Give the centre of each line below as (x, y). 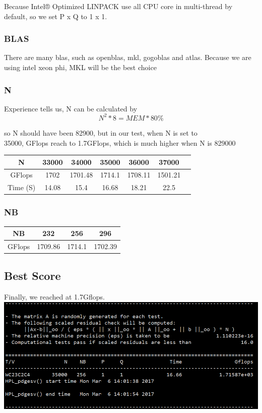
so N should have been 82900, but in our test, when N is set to (101, 132)
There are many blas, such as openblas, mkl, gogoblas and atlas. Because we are (128, 57)
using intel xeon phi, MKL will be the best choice (80, 67)
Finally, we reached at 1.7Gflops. (54, 297)
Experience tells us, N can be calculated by (71, 108)
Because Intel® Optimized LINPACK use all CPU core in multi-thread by (118, 6)
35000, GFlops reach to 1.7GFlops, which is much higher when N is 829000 (120, 142)
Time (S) (22, 187)
